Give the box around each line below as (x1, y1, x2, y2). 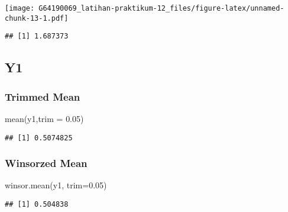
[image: (5, 4, 35, 12)
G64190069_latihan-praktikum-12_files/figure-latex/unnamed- (38, 4, 284, 12)
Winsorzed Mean (5, 156, 88, 171)
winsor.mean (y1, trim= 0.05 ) (5, 179, 107, 191)
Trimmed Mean (5, 89, 80, 104)
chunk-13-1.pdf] (5, 14, 69, 23)
